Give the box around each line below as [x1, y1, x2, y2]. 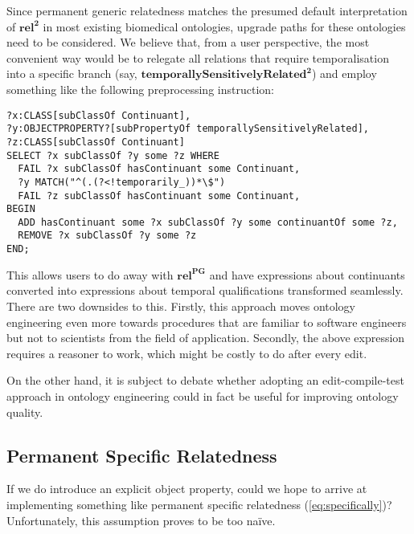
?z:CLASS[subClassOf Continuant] [6, 136, 185, 148]
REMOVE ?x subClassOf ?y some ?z [18, 230, 197, 242]
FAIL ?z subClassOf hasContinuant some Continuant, [18, 190, 301, 202]
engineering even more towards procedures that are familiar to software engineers [6, 313, 407, 330]
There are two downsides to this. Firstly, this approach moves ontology [6, 297, 356, 314]
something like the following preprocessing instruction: [6, 80, 274, 97]
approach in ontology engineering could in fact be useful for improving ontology [6, 387, 399, 404]
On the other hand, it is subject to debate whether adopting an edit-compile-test [6, 372, 404, 389]
